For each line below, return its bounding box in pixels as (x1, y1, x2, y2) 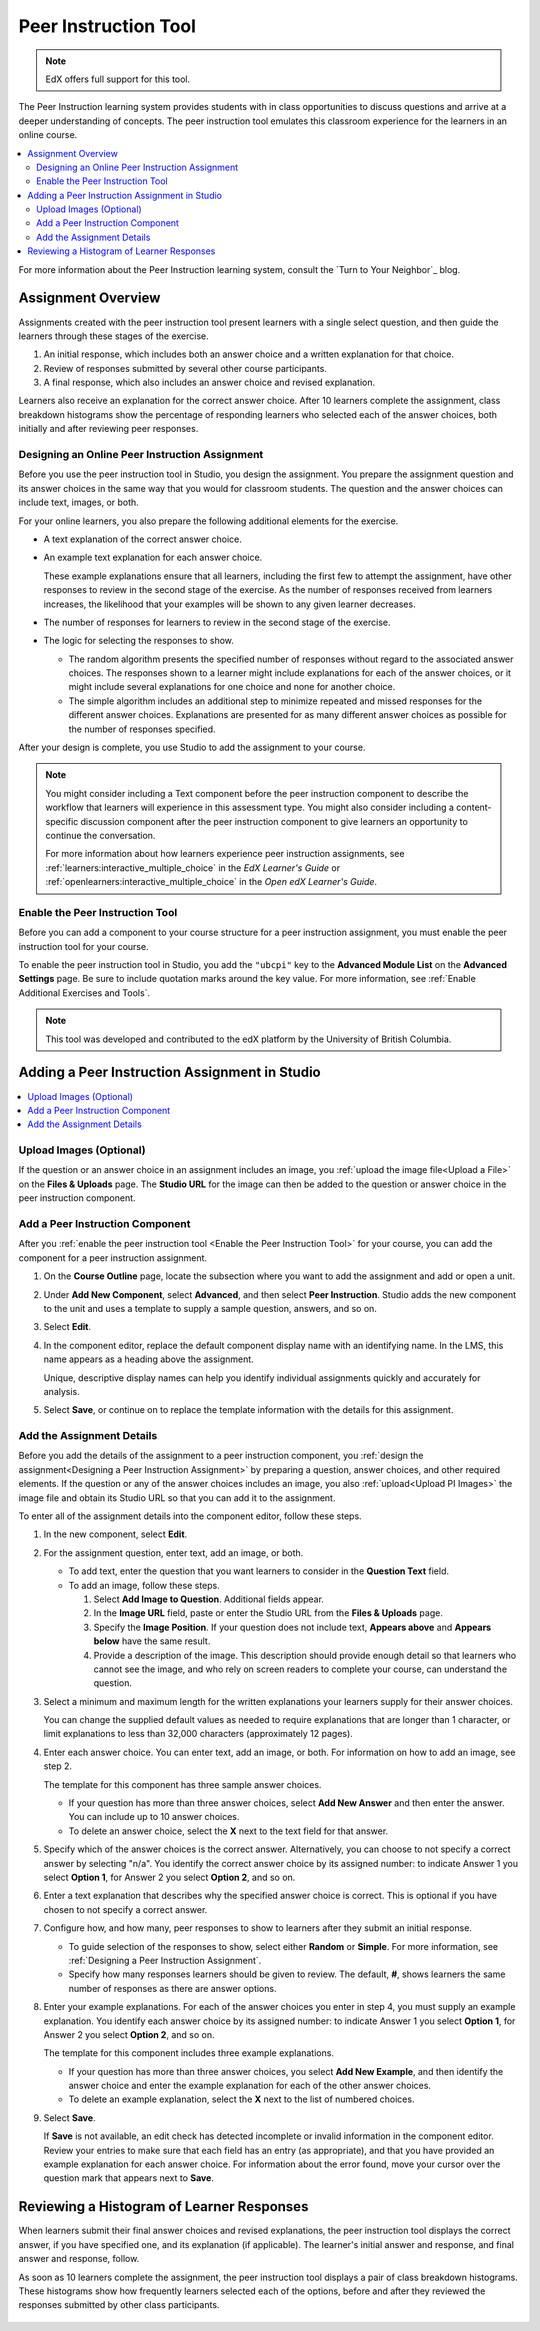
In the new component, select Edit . (43, 1528, 188, 1540)
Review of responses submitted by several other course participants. (43, 362, 327, 374)
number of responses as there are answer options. (68, 1982, 277, 1994)
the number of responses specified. (68, 723, 216, 735)
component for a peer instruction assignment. (18, 1251, 208, 1264)
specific (45, 815, 79, 827)
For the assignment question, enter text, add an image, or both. (43, 1546, 304, 1559)
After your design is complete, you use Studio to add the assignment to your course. (18, 741, 366, 754)
